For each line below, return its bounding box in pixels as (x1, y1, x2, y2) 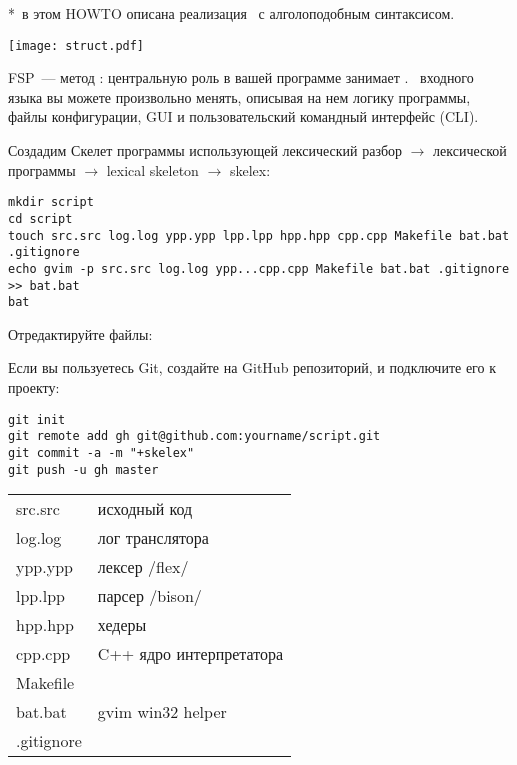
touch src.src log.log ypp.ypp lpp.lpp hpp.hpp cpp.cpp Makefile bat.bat (8, 228, 510, 243)
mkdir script (8, 195, 94, 210)
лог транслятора (97, 526, 209, 550)
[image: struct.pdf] (8, 38, 145, 53)
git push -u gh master (8, 462, 159, 477)
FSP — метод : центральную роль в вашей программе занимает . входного (8, 67, 474, 88)
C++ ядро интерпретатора (97, 642, 284, 666)
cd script (8, 211, 73, 226)
